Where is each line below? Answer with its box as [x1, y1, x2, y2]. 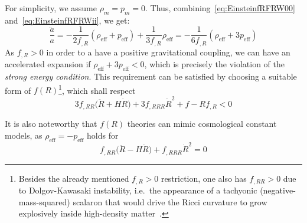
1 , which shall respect [58, 82, 136, 96]
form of [5, 84, 31, 96]
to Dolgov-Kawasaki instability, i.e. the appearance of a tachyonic [18, 184, 257, 196]
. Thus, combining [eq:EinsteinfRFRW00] [145, 2, 295, 14]
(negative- [260, 184, 296, 196]
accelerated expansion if [5, 58, 91, 70]
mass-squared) [18, 195, 70, 208]
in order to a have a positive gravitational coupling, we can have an [46, 45, 290, 58]
